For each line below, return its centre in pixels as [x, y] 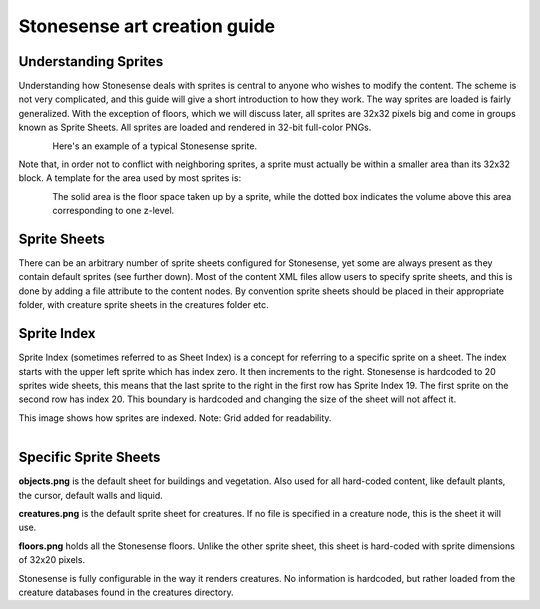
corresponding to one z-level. [113, 211]
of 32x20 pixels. [51, 560]
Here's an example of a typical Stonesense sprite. [155, 146]
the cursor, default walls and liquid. [91, 495]
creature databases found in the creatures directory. [126, 592]
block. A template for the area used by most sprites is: [130, 178]
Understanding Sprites [91, 61]
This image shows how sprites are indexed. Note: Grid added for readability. [175, 417]
